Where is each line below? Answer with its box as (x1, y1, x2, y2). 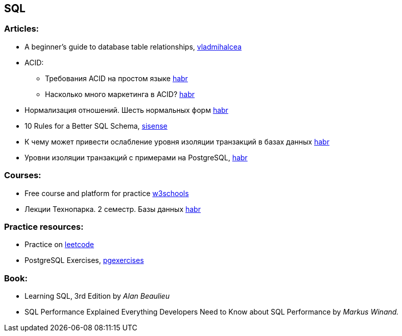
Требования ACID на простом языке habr (45, 74, 188, 83)
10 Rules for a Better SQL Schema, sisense (25, 121, 168, 130)
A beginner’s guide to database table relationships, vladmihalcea (25, 42, 242, 51)
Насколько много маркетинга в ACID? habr (45, 89, 195, 99)
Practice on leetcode (25, 240, 94, 249)
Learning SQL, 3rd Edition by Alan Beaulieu (25, 292, 170, 301)
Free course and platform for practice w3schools (25, 188, 189, 198)
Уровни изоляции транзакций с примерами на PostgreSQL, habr (25, 153, 248, 162)
